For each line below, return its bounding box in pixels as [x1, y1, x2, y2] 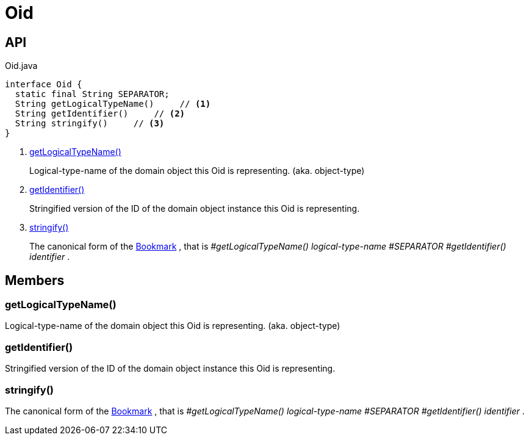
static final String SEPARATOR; [15, 89, 170, 99]
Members [5, 272, 65, 288]
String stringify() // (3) [15, 118, 165, 129]
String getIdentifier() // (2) [15, 109, 185, 119]
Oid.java [5, 60, 38, 71]
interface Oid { [5, 79, 82, 90]
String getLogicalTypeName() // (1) [15, 99, 211, 109]
